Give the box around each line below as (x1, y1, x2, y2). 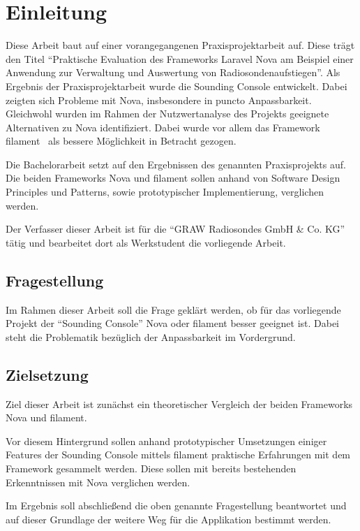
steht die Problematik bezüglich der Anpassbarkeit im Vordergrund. (6, 329, 296, 344)
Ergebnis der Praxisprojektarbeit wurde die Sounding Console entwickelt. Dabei (6, 78, 347, 93)
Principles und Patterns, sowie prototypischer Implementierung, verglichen (6, 184, 324, 199)
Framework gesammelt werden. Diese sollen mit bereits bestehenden (6, 461, 297, 475)
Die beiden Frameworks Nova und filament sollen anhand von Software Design (6, 170, 340, 185)
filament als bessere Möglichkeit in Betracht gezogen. (6, 133, 237, 148)
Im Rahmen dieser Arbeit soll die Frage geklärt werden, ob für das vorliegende (6, 302, 341, 317)
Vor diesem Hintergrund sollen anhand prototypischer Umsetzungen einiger (6, 433, 327, 448)
